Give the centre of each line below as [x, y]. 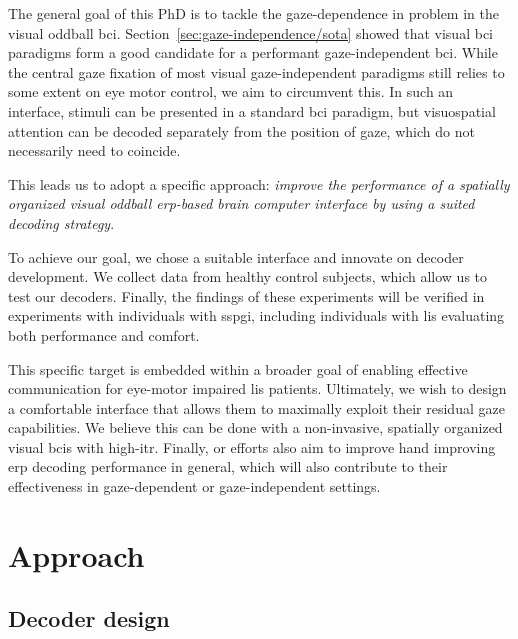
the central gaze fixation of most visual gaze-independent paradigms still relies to [256, 71]
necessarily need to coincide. [94, 150]
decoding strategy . [61, 222]
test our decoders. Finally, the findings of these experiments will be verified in [246, 295]
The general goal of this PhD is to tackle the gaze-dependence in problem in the [253, 13]
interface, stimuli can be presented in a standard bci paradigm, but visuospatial [252, 110]
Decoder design [89, 618]
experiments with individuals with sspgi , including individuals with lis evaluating [256, 315]
